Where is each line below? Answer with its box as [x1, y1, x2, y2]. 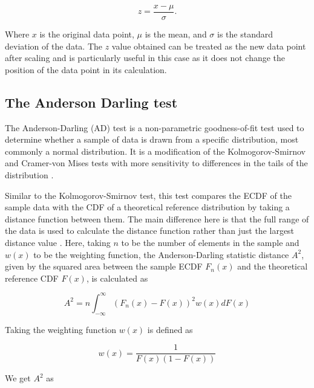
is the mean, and [145, 28, 207, 40]
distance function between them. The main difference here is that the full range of [5, 212, 309, 225]
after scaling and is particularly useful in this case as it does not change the [5, 51, 286, 64]
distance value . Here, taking [5, 236, 111, 248]
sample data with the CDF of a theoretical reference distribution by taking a [5, 201, 290, 213]
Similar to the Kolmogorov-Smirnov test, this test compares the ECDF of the [5, 189, 292, 201]
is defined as [147, 323, 193, 335]
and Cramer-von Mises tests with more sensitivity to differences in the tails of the [5, 157, 308, 169]
